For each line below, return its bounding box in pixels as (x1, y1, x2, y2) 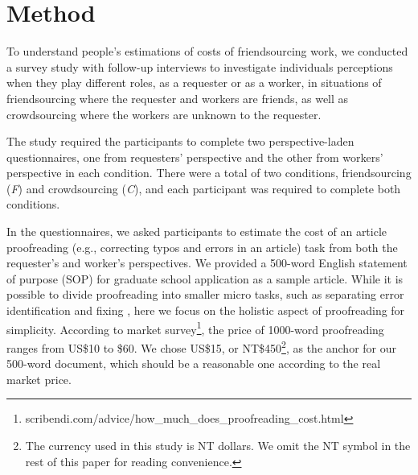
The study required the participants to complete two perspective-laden (6, 133, 354, 150)
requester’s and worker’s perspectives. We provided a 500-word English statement (6, 254, 408, 271)
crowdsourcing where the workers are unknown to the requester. (6, 105, 322, 122)
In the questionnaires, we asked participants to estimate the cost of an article (6, 223, 387, 240)
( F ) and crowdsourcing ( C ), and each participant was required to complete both (6, 180, 401, 196)
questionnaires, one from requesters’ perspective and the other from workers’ (6, 148, 383, 165)
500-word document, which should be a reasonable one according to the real (6, 355, 381, 372)
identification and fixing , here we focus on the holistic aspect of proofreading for (6, 302, 405, 319)
